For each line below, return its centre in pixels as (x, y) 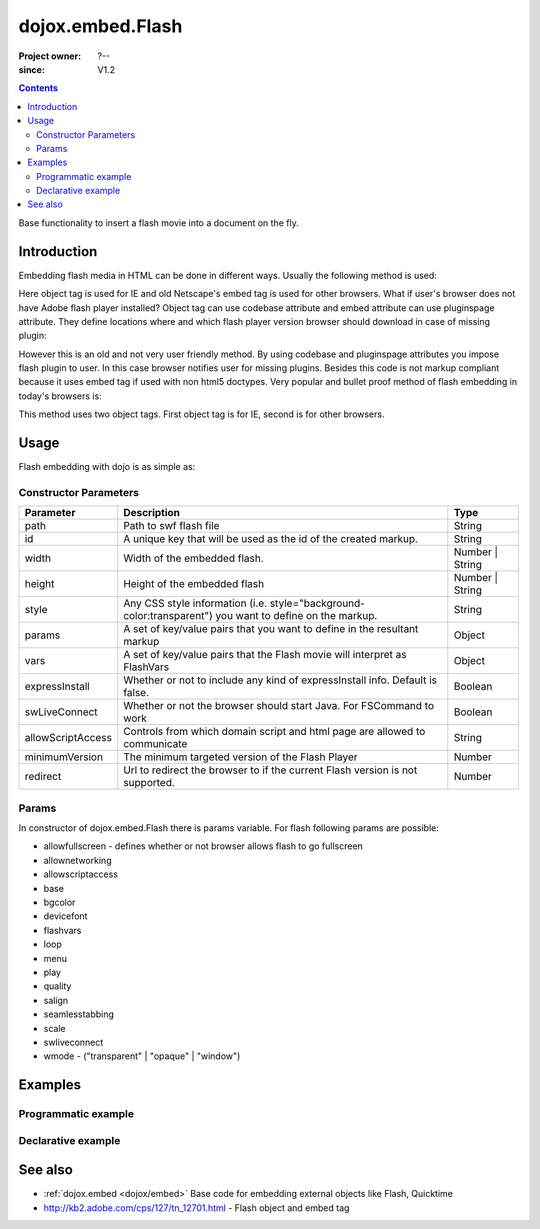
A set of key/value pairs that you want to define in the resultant (271, 629)
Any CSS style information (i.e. (195, 603)
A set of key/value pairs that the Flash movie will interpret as (265, 655)
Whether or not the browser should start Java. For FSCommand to (279, 706)
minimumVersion (64, 757)
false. (136, 693)
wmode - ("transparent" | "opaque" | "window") (142, 1056)
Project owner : (50, 56)
